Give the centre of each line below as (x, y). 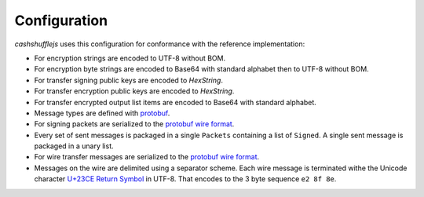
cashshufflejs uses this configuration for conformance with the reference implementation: (160, 44)
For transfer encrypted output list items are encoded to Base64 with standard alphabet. (175, 102)
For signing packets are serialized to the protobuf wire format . (134, 124)
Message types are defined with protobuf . (102, 113)
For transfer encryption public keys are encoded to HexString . (134, 91)
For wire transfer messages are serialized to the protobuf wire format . (147, 157)
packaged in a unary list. (74, 146)
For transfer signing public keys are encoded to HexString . (129, 80)
